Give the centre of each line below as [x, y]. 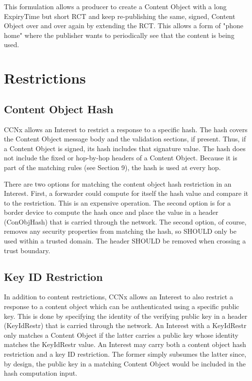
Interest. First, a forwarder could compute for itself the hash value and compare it [126, 193]
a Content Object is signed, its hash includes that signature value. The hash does [125, 148]
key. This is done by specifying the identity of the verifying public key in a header [126, 316]
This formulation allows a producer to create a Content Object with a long [115, 6]
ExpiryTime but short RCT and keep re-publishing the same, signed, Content [120, 16]
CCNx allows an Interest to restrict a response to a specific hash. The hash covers [126, 129]
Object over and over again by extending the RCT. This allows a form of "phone [124, 26]
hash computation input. [41, 373]
